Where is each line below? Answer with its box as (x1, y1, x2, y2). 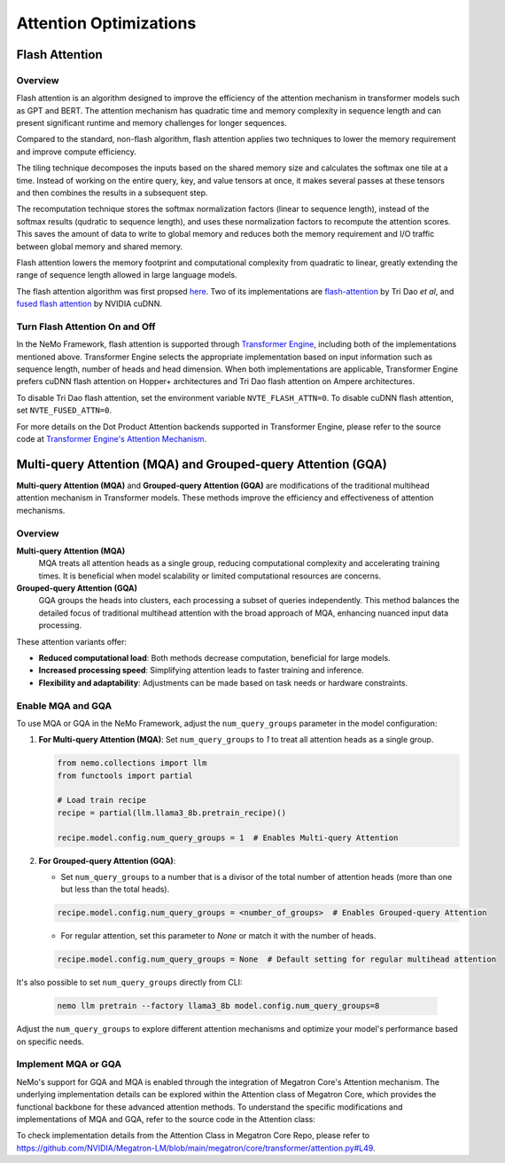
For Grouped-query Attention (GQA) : (38, 855, 176, 866)
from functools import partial (57, 770, 194, 781)
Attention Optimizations (16, 13, 197, 33)
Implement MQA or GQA (16, 1058, 122, 1071)
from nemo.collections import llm (57, 758, 207, 768)
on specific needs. (16, 1036, 84, 1047)
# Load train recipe (57, 795, 146, 805)
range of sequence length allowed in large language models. (16, 270, 238, 280)
